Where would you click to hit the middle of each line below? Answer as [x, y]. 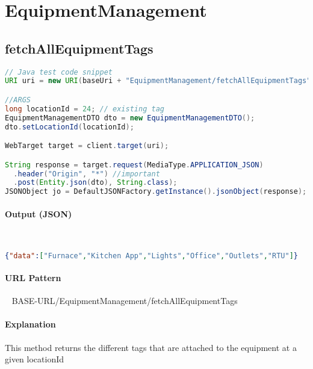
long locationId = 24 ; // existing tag [85, 109]
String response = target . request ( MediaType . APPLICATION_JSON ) [134, 165]
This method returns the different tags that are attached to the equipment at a [151, 347]
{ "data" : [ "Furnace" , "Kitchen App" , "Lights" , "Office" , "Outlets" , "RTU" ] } [151, 256]
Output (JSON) [39, 213]
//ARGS [18, 100]
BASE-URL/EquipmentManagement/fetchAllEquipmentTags [125, 301]
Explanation [30, 324]
